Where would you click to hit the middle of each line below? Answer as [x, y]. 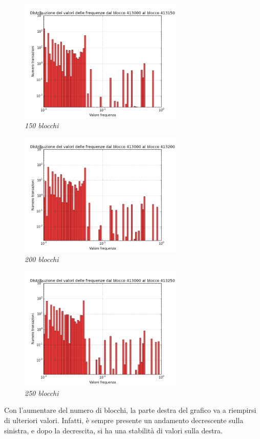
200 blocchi [42, 259]
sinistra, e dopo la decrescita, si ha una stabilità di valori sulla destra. [113, 430]
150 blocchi [42, 125]
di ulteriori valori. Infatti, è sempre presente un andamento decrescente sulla [124, 420]
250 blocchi [42, 393]
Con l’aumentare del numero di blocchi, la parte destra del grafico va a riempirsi [130, 410]
